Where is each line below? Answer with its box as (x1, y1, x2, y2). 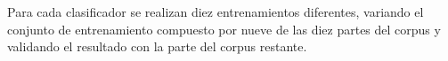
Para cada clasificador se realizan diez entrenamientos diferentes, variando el (7, 3, 424, 20)
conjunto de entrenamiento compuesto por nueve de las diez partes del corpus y (7, 19, 441, 38)
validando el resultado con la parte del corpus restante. (7, 37, 307, 56)
